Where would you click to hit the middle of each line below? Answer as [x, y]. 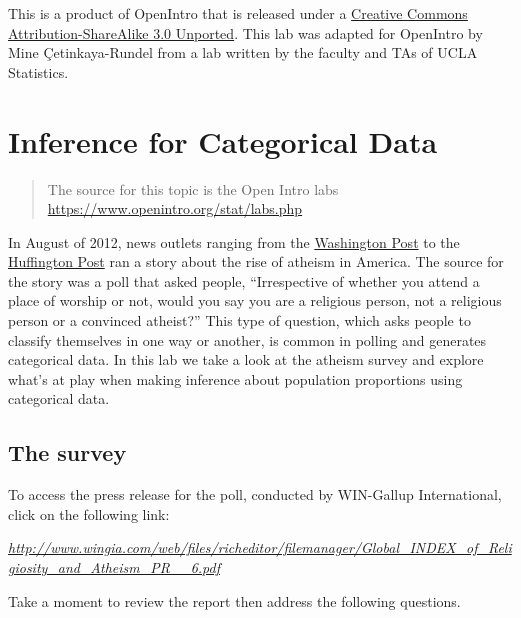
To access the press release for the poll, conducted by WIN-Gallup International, [255, 494]
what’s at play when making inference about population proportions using [235, 378]
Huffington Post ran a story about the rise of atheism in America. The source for [256, 261]
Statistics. [38, 71]
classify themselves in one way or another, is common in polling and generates [247, 339]
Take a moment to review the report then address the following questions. [234, 600]
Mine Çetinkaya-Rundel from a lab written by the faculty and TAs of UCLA [243, 52]
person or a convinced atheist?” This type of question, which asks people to [239, 320]
